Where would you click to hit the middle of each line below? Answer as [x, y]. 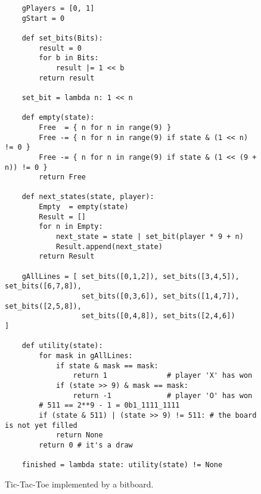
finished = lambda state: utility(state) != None [122, 465]
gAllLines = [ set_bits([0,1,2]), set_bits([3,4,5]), [130, 276]
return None [79, 435]
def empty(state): [58, 118]
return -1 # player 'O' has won [163, 395]
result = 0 [60, 48]
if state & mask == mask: [107, 366]
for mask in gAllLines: [86, 355]
